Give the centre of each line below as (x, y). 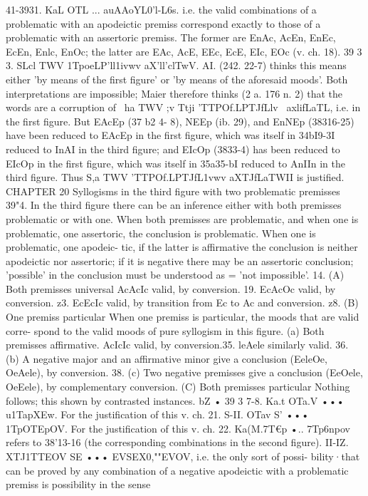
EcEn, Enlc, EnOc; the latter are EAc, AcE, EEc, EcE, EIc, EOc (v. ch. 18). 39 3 (184, 51)
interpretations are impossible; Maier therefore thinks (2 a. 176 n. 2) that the (174, 93)
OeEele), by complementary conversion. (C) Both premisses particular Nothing (178, 387)
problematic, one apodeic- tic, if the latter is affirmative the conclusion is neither (182, 247)
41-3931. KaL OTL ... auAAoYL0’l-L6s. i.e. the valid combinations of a (161, 9)
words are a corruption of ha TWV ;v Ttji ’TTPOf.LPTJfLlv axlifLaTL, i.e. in (183, 107)
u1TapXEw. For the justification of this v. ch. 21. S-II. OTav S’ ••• (158, 414)
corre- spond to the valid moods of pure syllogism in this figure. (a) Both (165, 330)
